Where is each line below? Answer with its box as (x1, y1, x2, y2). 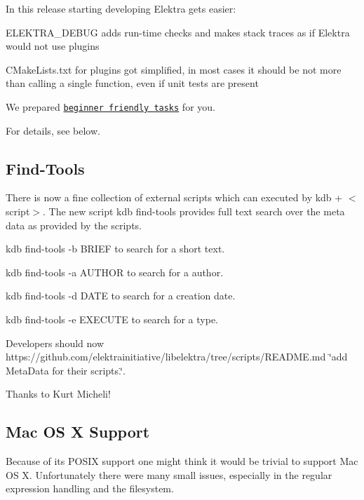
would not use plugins (6, 39, 100, 53)
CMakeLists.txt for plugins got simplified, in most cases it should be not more (6, 62, 342, 76)
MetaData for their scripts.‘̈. (6, 363, 126, 377)
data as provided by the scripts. (6, 217, 142, 232)
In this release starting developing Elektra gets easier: (6, 1, 236, 15)
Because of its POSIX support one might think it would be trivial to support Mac (6, 454, 358, 468)
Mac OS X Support (6, 421, 150, 442)
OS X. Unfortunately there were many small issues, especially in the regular (6, 467, 332, 482)
